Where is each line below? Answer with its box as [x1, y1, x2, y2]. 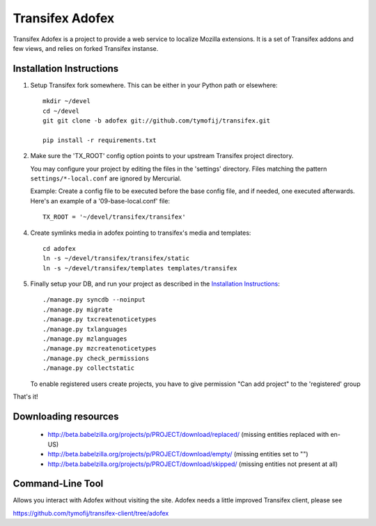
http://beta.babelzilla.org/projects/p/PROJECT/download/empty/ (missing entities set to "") [47, 450, 309, 458]
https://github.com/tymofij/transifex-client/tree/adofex [13, 509, 169, 517]
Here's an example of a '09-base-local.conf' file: [30, 196, 171, 205]
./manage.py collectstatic [42, 364, 135, 372]
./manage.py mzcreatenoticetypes [42, 345, 157, 353]
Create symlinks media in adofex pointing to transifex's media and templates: [30, 229, 251, 237]
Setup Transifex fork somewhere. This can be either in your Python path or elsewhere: [30, 81, 278, 89]
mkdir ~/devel [42, 98, 91, 105]
